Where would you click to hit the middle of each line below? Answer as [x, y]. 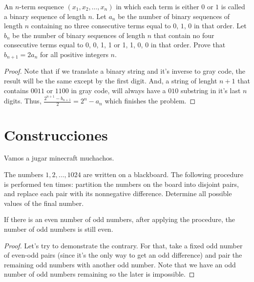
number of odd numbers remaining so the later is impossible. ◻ [99, 274]
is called [233, 6]
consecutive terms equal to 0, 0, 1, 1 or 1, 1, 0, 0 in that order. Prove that [115, 45]
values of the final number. [44, 203]
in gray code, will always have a [118, 90]
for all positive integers [74, 54]
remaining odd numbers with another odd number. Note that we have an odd [120, 264]
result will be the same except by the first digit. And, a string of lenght [111, 81]
